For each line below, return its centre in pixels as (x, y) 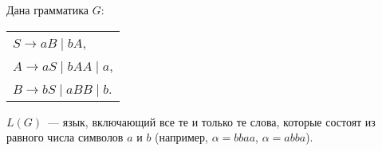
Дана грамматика (47, 10)
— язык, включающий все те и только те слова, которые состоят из (212, 121)
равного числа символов (65, 137)
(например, (181, 137)
